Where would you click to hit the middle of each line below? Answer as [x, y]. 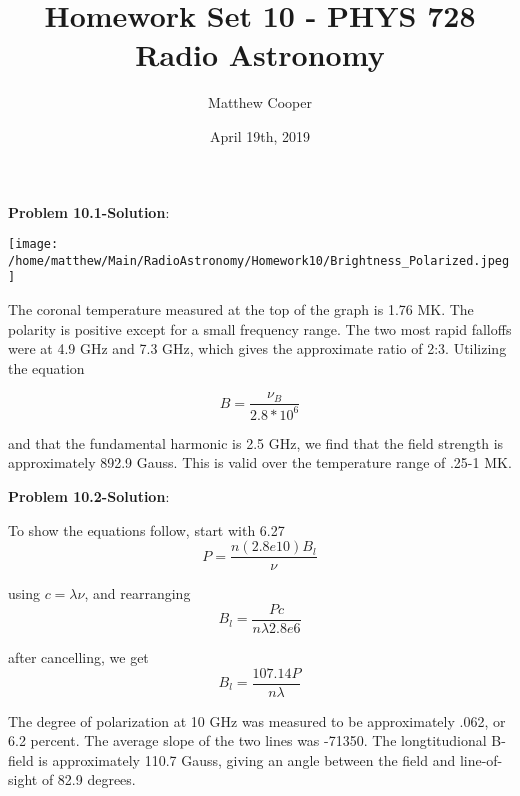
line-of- [481, 759]
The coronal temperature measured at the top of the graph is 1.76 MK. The [241, 309]
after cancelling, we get [78, 656]
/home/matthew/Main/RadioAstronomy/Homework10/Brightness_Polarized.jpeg [259, 260]
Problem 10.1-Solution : [89, 211]
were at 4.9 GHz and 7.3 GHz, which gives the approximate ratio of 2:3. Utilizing [257, 348]
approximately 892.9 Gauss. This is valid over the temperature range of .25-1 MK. [260, 462]
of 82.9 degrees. [88, 779]
